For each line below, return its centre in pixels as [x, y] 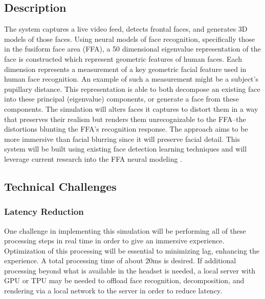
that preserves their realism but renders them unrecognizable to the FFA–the [125, 119]
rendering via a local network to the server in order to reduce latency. [113, 291]
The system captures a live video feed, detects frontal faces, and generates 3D [126, 29]
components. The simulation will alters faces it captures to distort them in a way [131, 108]
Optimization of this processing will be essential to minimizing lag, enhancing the [132, 250]
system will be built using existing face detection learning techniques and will [126, 149]
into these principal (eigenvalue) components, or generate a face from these [122, 99]
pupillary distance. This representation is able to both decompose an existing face [132, 89]
